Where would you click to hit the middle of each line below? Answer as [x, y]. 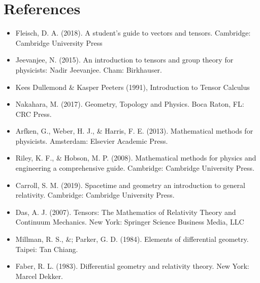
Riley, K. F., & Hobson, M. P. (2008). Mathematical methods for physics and [136, 158]
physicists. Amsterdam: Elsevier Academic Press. [92, 140]
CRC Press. [34, 114]
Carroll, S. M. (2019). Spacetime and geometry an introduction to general [130, 185]
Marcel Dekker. [39, 276]
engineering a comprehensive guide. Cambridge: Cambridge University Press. [135, 168]
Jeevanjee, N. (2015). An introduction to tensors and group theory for [124, 60]
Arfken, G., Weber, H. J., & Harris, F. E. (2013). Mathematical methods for [134, 131]
